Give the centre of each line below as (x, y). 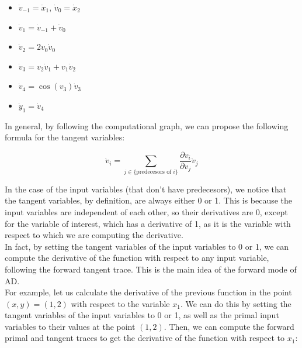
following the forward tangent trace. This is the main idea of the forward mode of (151, 269)
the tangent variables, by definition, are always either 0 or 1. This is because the (149, 200)
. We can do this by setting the (236, 303)
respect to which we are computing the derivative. (94, 235)
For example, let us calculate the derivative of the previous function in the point (148, 292)
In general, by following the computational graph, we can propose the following (147, 125)
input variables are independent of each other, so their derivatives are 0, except (146, 211)
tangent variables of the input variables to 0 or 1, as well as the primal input (142, 315)
